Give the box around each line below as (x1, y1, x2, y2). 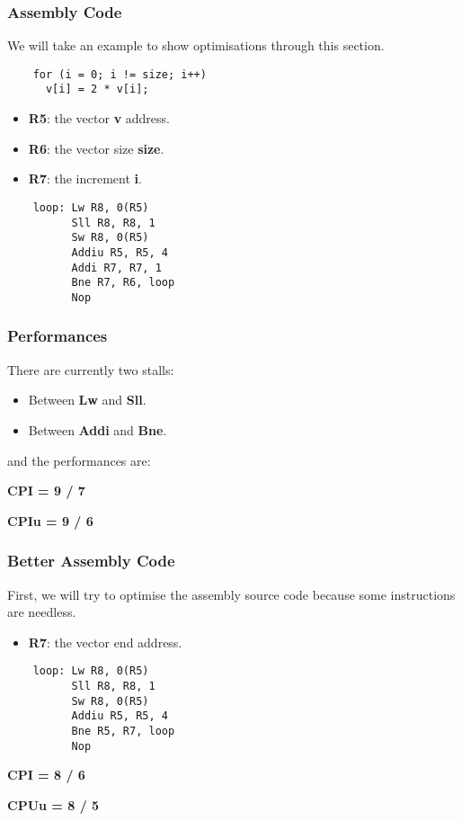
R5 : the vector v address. (28, 109, 170, 128)
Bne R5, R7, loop (71, 724, 175, 737)
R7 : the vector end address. (28, 632, 182, 651)
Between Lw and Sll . (28, 390, 147, 409)
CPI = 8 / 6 (7, 765, 85, 784)
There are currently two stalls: (7, 360, 174, 379)
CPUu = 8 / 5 (7, 795, 100, 814)
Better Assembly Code (7, 549, 175, 572)
